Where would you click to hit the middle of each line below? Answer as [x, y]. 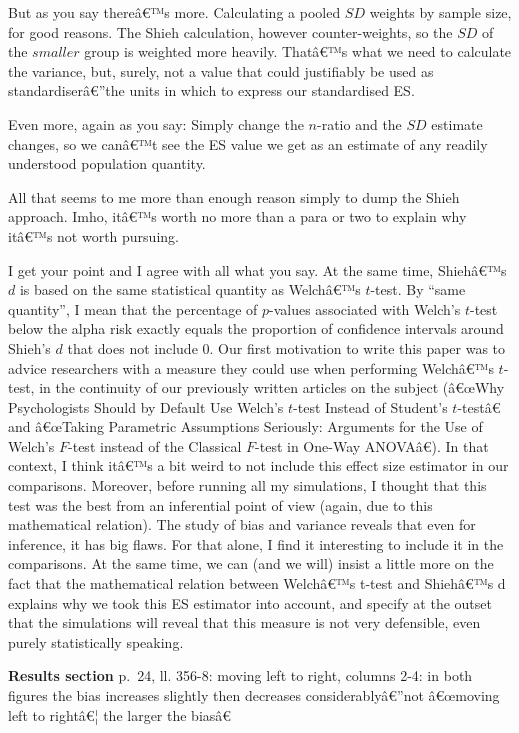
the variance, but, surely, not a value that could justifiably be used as [221, 70]
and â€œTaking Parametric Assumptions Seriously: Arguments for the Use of [245, 426]
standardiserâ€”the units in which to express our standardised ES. [211, 90]
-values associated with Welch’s [365, 308]
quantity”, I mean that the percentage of [133, 308]
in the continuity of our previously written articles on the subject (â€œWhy [272, 387]
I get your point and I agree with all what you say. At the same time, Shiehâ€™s [257, 269]
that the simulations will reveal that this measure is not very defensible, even [244, 622]
